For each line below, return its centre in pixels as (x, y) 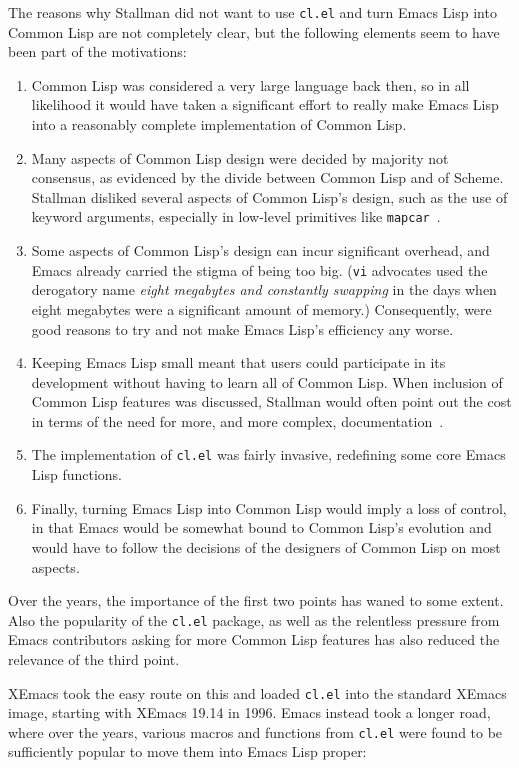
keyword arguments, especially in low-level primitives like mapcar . (236, 216)
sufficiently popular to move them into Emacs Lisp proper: (187, 751)
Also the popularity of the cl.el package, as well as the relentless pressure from (254, 619)
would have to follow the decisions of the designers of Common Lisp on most (266, 546)
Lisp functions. (76, 474)
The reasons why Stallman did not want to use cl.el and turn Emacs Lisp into (252, 12)
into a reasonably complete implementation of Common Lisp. (219, 124)
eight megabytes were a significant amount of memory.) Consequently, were (261, 308)
